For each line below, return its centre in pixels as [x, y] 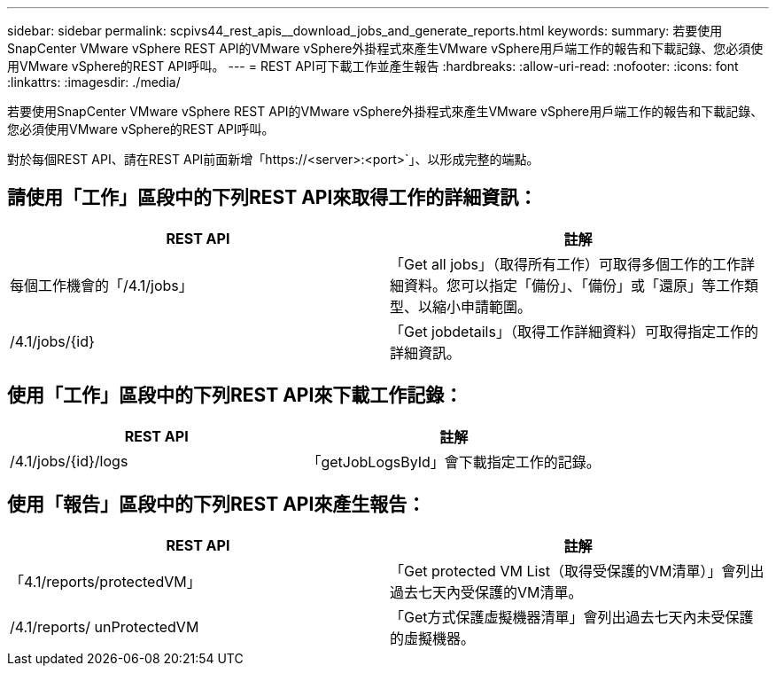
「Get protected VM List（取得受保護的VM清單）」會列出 [577, 571]
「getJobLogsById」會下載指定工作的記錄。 [454, 462]
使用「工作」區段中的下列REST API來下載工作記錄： [235, 395]
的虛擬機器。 [433, 638]
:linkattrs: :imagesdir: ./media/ [94, 82]
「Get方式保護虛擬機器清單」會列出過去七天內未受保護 [572, 617]
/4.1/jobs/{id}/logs [69, 461]
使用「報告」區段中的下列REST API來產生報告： [217, 505]
